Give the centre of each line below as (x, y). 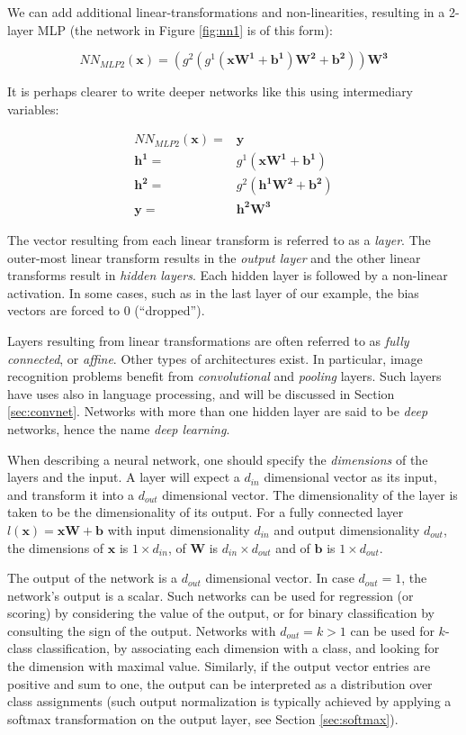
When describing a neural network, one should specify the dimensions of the (218, 459)
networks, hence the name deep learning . (119, 428)
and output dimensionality (347, 529)
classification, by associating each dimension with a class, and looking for (238, 648)
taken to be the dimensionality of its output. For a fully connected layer (206, 512)
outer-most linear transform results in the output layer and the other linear (214, 257)
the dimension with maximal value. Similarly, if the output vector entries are (219, 666)
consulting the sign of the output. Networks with (142, 630)
